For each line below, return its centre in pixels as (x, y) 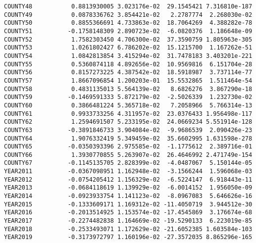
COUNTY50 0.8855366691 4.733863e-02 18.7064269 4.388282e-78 (128, 23)
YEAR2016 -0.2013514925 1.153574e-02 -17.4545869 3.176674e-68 (128, 213)
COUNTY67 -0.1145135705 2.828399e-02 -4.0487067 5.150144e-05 (128, 163)
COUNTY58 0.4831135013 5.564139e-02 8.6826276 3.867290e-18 (128, 89)
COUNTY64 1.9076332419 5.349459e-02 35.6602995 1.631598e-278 (128, 138)
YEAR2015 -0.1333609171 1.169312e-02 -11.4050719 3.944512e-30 (128, 204)
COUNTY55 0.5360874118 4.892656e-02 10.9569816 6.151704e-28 (128, 64)
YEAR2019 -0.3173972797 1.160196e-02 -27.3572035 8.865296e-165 (128, 237)
